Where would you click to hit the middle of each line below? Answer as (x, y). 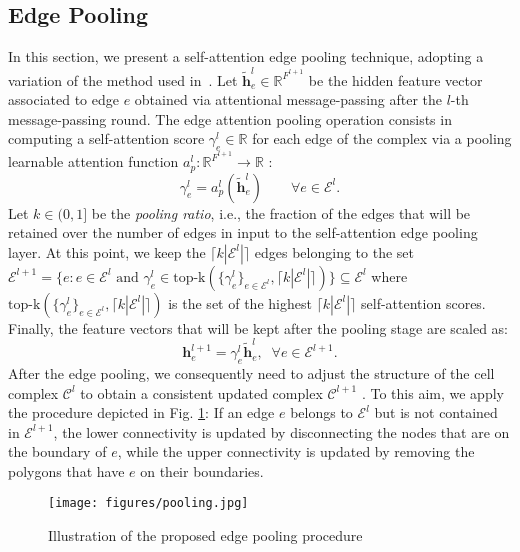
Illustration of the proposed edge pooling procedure (205, 535)
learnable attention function (93, 161)
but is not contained (436, 412)
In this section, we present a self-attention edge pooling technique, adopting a (246, 56)
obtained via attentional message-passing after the (288, 99)
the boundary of (57, 451)
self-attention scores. (423, 302)
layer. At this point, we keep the (107, 251)
